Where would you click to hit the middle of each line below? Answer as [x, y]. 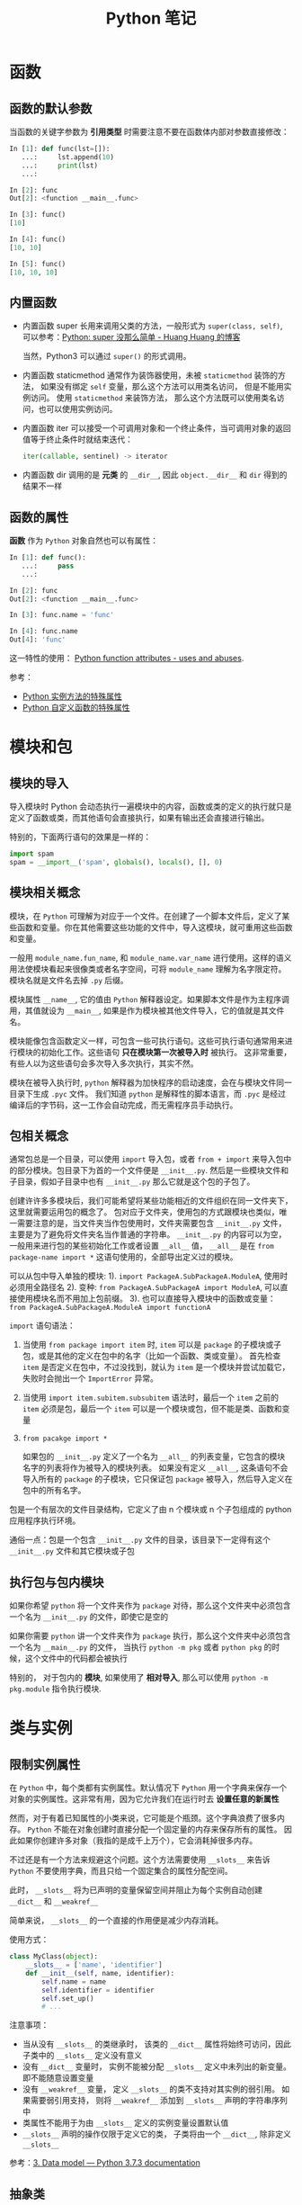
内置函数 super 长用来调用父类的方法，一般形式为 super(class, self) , [152, 326]
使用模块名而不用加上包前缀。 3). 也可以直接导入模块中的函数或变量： [146, 1299]
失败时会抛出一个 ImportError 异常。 [90, 1378]
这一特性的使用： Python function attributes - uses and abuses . [127, 658]
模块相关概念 [45, 893]
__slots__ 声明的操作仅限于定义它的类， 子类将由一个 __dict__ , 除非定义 [157, 2134]
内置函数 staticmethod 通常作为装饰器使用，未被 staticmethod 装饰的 [150, 375]
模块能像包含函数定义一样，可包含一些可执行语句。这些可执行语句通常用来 [147, 1041]
